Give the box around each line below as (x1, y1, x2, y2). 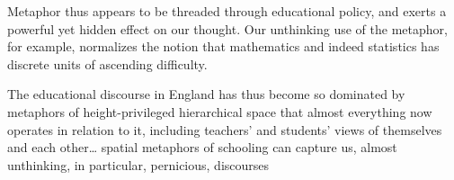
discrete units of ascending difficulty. (7, 54, 208, 73)
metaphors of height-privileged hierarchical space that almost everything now (7, 102, 432, 121)
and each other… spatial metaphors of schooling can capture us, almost (7, 138, 397, 157)
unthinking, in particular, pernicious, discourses (7, 155, 270, 174)
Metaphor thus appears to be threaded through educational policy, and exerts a (7, 2, 447, 20)
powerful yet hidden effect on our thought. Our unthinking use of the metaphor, (7, 19, 448, 38)
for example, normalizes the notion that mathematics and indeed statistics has (7, 37, 440, 56)
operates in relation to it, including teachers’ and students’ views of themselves (7, 120, 442, 139)
